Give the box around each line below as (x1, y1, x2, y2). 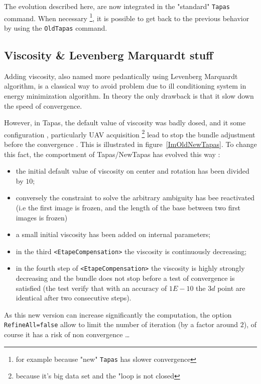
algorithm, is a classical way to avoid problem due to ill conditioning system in (4, 81, 246, 91)
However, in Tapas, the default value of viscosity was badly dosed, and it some (4, 117, 246, 128)
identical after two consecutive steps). (16, 292, 132, 303)
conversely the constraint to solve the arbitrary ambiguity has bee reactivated (16, 192, 255, 203)
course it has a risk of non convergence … (4, 329, 130, 340)
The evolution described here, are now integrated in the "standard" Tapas (4, 1, 230, 11)
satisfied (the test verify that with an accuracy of (16, 282, 167, 293)
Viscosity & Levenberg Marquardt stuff (4, 47, 213, 62)
